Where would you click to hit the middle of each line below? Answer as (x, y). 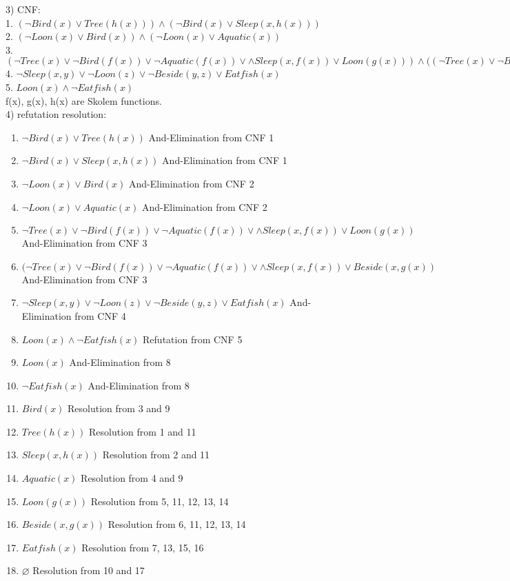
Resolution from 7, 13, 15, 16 (143, 547)
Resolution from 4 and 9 (132, 478)
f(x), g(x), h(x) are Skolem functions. (84, 100)
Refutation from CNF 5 (193, 339)
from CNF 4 (100, 315)
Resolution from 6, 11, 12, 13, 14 (177, 524)
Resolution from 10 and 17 (89, 570)
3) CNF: (23, 9)
